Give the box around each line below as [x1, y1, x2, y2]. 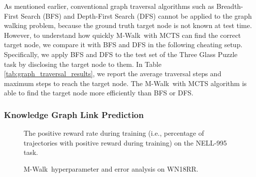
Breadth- [216, 1, 243, 11]
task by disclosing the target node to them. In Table [4, 59, 161, 69]
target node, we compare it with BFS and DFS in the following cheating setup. [4, 39, 243, 50]
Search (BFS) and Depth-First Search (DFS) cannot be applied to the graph [21, 10, 252, 21]
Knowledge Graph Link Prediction [4, 108, 144, 120]
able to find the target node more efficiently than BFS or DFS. [4, 88, 193, 98]
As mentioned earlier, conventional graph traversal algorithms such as [4, 1, 214, 11]
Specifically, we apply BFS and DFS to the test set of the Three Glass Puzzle [4, 49, 238, 59]
